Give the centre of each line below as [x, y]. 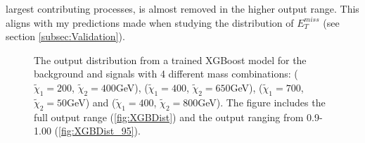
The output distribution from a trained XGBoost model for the [170, 60]
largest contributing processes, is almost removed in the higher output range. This [182, 8]
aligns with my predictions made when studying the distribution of [150, 22]
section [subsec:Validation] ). [65, 36]
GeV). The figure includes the [262, 102]
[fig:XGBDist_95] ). [100, 131]
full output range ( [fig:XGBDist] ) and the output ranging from [169, 117]
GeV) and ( [91, 102]
